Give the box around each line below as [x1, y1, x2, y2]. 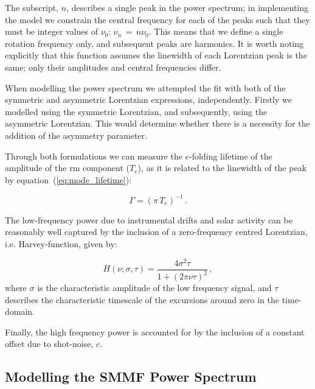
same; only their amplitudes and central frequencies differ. [5, 60, 221, 73]
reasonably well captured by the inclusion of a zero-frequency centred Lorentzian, [5, 225, 308, 238]
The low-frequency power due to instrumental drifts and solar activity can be [5, 213, 292, 226]
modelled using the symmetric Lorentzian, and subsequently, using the [5, 105, 268, 117]
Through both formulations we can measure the [5, 149, 182, 162]
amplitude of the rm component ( [5, 161, 130, 174]
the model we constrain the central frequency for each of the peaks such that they [5, 13, 310, 26]
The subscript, [5, 1, 59, 13]
